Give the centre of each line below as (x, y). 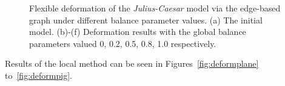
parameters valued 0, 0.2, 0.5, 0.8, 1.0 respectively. (123, 43)
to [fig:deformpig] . (39, 75)
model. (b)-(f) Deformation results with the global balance (138, 32)
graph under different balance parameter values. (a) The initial (146, 20)
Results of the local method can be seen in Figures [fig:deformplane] (132, 63)
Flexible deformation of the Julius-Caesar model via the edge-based (155, 8)
